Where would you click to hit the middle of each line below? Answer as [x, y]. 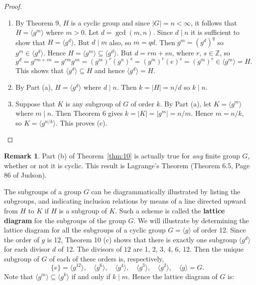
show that [30, 42]
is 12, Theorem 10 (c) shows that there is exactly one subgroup [142, 239]
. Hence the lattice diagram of [173, 276]
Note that [19, 276]
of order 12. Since [220, 230]
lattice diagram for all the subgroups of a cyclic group [85, 230]
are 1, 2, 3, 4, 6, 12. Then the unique [188, 249]
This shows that [39, 70]
